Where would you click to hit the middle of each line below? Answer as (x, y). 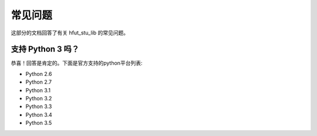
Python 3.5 (39, 123)
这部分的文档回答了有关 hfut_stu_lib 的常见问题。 (70, 33)
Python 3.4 (39, 114)
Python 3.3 (39, 107)
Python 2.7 (39, 82)
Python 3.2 (39, 99)
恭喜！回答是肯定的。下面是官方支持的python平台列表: (77, 63)
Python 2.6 (39, 74)
